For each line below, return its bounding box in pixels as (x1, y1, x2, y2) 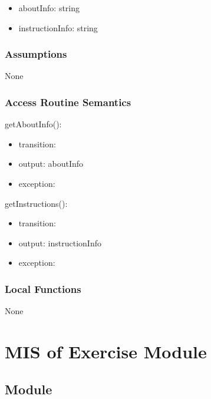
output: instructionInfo (18, 236, 101, 249)
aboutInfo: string (18, 2, 80, 14)
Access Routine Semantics (5, 94, 131, 109)
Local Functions (5, 281, 81, 296)
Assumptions (5, 47, 67, 61)
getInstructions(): (5, 197, 68, 209)
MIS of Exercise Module (5, 339, 207, 363)
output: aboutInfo (18, 157, 84, 170)
